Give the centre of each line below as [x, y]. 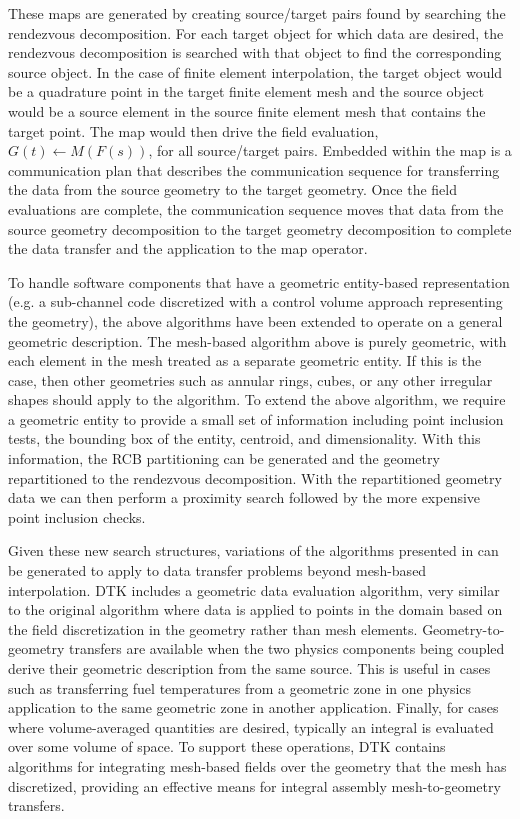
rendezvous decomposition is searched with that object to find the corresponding [255, 52]
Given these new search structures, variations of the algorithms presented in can [253, 550]
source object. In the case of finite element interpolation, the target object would [255, 71]
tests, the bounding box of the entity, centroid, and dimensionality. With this [244, 438]
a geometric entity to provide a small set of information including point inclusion [256, 418]
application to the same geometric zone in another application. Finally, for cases [253, 707]
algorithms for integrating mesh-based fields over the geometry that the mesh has [257, 765]
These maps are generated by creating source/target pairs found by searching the [257, 13]
